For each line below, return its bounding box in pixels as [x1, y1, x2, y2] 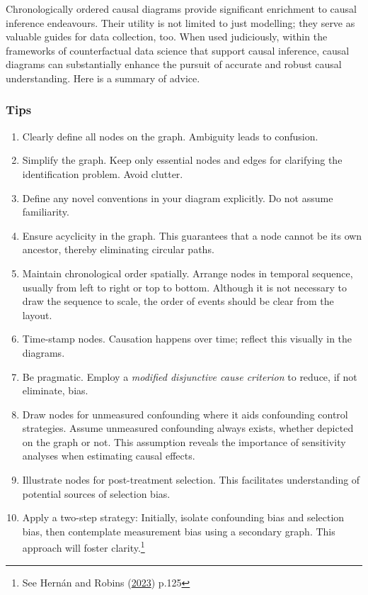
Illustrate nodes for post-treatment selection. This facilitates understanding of [22, 472, 360, 487]
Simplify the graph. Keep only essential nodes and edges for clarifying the [22, 152, 343, 167]
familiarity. [22, 204, 69, 219]
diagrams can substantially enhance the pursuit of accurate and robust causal [6, 57, 342, 72]
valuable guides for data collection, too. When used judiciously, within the [6, 29, 328, 44]
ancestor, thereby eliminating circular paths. [22, 242, 214, 257]
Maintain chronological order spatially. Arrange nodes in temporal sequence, [22, 265, 353, 280]
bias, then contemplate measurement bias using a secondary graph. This [22, 523, 335, 538]
